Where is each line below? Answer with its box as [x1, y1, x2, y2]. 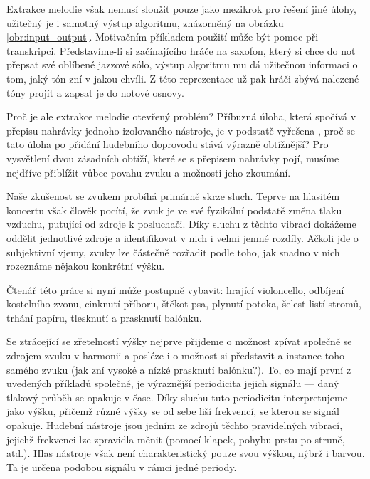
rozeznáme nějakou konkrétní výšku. [6, 258, 165, 273]
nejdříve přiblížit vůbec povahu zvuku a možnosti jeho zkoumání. [6, 164, 291, 179]
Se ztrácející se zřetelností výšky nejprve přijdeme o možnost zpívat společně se [6, 334, 352, 349]
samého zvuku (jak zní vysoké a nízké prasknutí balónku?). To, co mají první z [6, 362, 351, 377]
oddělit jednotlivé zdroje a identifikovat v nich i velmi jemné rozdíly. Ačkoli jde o [6, 230, 359, 245]
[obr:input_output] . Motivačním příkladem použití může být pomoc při [6, 29, 319, 44]
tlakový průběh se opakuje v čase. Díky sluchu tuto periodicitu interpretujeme [6, 389, 347, 404]
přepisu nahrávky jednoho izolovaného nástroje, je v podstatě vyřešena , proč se [6, 122, 355, 137]
